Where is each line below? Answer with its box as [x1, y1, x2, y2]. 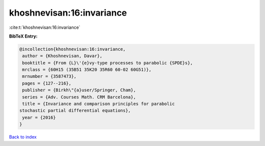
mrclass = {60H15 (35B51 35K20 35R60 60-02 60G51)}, [22, 67, 152, 73]
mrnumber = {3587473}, [22, 74, 77, 79]
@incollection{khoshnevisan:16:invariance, [19, 46, 126, 52]
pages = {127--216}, [22, 81, 72, 86]
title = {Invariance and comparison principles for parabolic [22, 101, 175, 107]
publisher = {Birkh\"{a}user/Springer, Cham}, [22, 87, 136, 93]
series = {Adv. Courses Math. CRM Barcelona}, [22, 94, 136, 100]
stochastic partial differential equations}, [19, 108, 131, 113]
